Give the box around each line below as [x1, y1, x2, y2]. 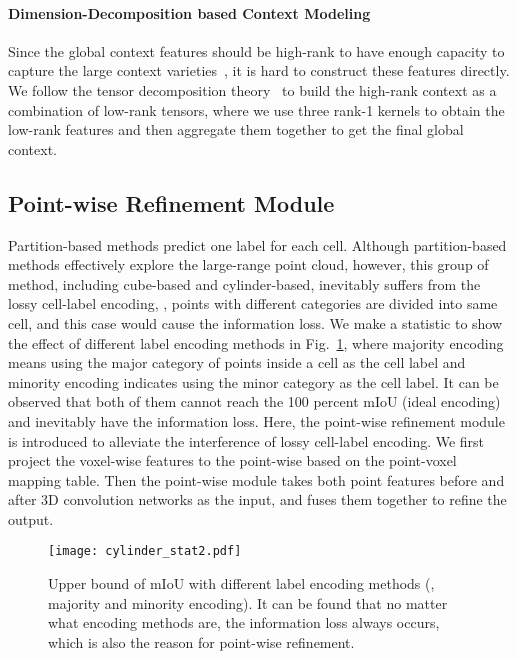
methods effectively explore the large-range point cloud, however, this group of [8, 254, 489, 275]
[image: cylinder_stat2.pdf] [48, 544, 242, 559]
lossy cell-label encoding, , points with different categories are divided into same [8, 293, 498, 314]
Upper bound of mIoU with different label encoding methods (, [48, 573, 435, 594]
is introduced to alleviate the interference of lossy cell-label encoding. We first [8, 430, 485, 451]
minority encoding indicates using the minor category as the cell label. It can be [8, 371, 499, 392]
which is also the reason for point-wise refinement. [48, 631, 355, 652]
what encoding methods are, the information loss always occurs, [48, 612, 440, 633]
